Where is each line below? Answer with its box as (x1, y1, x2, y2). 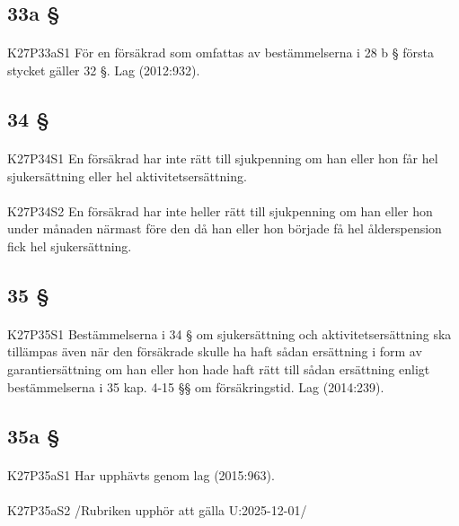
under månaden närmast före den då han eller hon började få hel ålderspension (7, 219, 442, 238)
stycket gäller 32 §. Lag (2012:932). (7, 60, 200, 79)
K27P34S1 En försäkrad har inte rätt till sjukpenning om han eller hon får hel (7, 148, 438, 167)
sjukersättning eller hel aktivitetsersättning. (7, 166, 247, 185)
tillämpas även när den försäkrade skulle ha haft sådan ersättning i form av (7, 342, 422, 361)
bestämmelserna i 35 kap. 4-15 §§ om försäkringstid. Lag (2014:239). (7, 377, 384, 396)
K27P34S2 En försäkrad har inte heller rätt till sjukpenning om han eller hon (7, 201, 433, 220)
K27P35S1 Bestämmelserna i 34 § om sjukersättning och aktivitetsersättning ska (7, 324, 452, 343)
